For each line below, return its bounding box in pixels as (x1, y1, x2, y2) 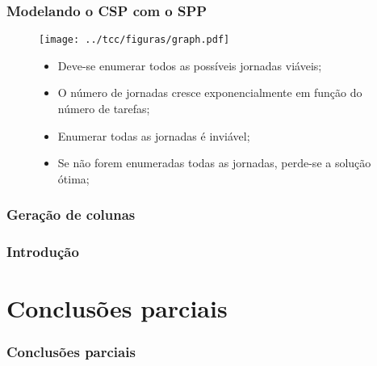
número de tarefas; (57, 100, 150, 117)
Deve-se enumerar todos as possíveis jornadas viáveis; (57, 57, 322, 74)
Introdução (6, 242, 79, 262)
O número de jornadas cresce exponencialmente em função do (57, 84, 362, 101)
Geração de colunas (6, 204, 136, 225)
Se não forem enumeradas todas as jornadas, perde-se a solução (57, 154, 371, 171)
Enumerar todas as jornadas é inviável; (57, 127, 250, 144)
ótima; (57, 170, 90, 187)
